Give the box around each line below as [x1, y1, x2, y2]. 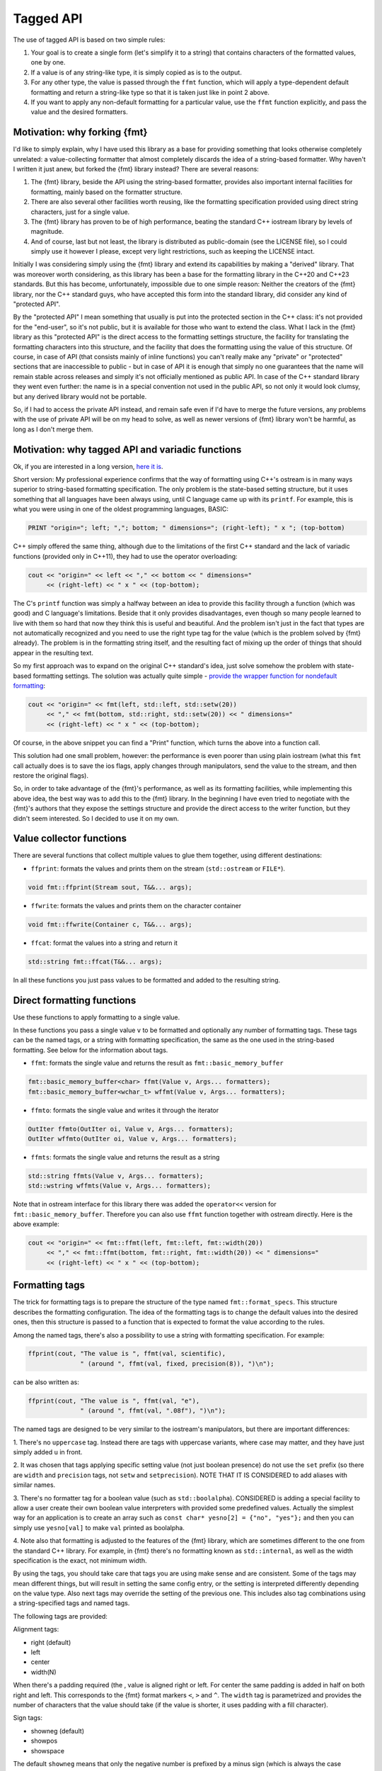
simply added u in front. [13, 1448, 83, 1456]
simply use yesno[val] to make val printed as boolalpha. [13, 1523, 185, 1532]
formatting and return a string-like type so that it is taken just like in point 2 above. [30, 88, 270, 96]
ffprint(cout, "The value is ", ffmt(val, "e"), [28, 1396, 200, 1405]
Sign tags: [13, 1714, 42, 1722]
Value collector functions [13, 832, 127, 844]
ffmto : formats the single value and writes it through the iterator [30, 1106, 219, 1114]
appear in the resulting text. [13, 648, 93, 657]
